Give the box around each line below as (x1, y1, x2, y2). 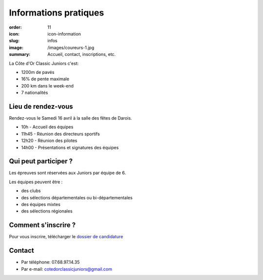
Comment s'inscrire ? (9, 221, 76, 229)
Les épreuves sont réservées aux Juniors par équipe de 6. (9, 170, 126, 176)
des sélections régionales (21, 208, 73, 214)
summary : (9, 52, 31, 57)
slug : (9, 38, 19, 44)
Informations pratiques (9, 7, 104, 18)
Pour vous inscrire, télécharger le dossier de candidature (9, 234, 124, 240)
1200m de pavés (21, 69, 55, 75)
